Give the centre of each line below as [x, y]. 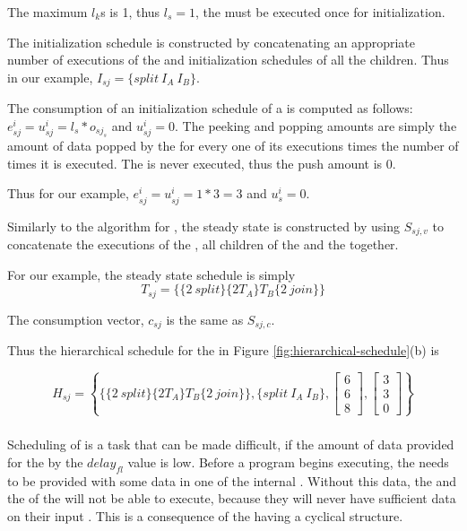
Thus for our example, [68, 193]
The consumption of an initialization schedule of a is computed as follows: [210, 108]
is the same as [205, 319]
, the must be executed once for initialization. [320, 12]
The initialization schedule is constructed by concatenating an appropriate [211, 42]
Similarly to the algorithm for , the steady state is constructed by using [204, 226]
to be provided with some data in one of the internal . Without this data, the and [232, 480]
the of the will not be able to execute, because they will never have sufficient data [232, 498]
